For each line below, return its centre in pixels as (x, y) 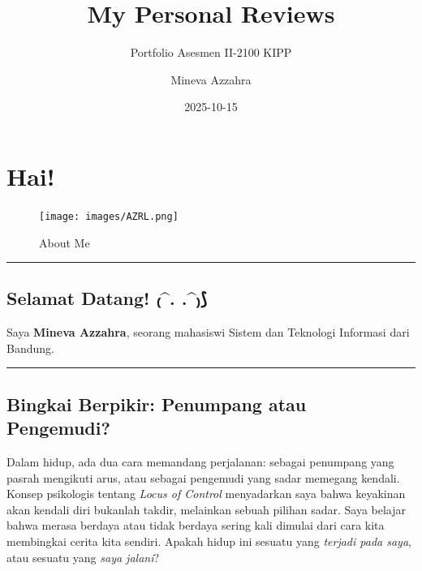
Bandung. (30, 348)
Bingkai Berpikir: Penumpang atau (157, 404)
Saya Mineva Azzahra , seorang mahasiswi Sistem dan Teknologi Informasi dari (208, 332)
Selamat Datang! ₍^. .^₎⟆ (107, 298)
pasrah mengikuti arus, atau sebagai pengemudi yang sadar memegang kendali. (203, 477)
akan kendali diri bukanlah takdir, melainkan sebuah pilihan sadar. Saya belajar (206, 509)
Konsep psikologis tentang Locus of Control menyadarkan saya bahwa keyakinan (206, 494)
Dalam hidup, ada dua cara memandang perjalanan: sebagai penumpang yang (200, 462)
